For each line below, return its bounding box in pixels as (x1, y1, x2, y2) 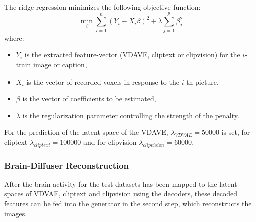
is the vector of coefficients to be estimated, (22, 93, 156, 104)
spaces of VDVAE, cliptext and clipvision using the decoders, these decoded (4, 188, 238, 199)
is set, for (221, 127, 250, 137)
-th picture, (184, 76, 219, 87)
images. (4, 208, 27, 218)
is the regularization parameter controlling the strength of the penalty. (22, 110, 239, 120)
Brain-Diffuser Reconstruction (4, 159, 129, 171)
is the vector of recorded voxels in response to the (26, 76, 179, 87)
